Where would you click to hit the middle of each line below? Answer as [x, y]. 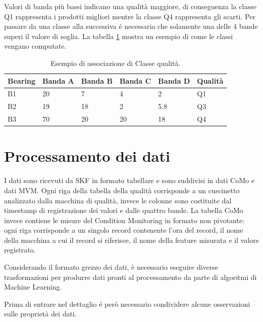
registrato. [20, 250]
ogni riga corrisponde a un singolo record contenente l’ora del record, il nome [124, 230]
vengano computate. [35, 46]
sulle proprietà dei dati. [41, 314]
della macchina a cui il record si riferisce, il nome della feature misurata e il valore [131, 240]
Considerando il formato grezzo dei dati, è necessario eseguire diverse [111, 267]
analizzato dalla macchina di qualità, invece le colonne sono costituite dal [118, 200]
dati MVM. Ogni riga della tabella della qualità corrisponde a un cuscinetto [122, 190]
